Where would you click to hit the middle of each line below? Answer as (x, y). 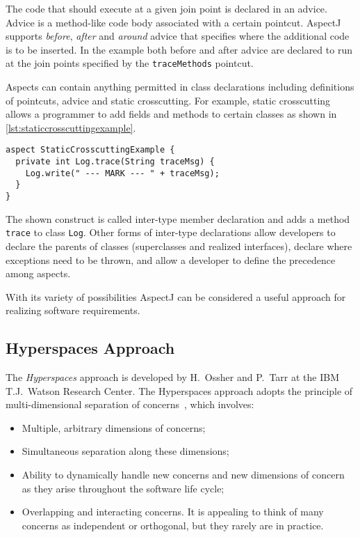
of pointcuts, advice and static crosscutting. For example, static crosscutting (168, 100)
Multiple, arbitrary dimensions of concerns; (114, 427)
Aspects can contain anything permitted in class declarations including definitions (180, 87)
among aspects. (38, 273)
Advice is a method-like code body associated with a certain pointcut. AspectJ (173, 22)
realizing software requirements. (73, 310)
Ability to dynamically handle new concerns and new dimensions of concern (183, 475)
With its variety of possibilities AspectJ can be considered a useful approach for (176, 296)
